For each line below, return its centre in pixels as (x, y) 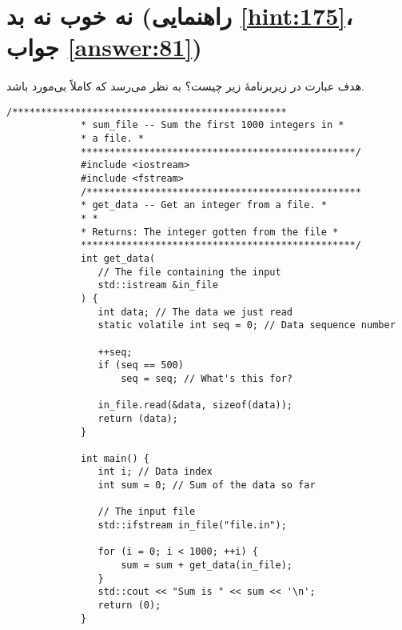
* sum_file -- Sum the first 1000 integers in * (213, 125)
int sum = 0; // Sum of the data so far (207, 486)
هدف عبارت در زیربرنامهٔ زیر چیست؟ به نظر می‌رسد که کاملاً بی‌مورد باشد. (185, 86)
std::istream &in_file (158, 285)
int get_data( (118, 258)
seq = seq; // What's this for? (207, 378)
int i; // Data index (155, 472)
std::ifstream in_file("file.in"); (192, 526)
